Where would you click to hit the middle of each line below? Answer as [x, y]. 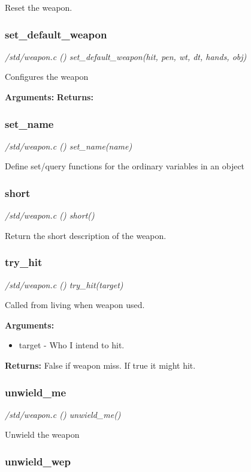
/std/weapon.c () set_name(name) [69, 146]
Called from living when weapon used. [75, 305]
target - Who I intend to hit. [72, 345]
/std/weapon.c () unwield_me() [63, 414]
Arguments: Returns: [49, 97]
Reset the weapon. [39, 7]
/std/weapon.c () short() [50, 215]
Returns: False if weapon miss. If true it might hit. [100, 365]
